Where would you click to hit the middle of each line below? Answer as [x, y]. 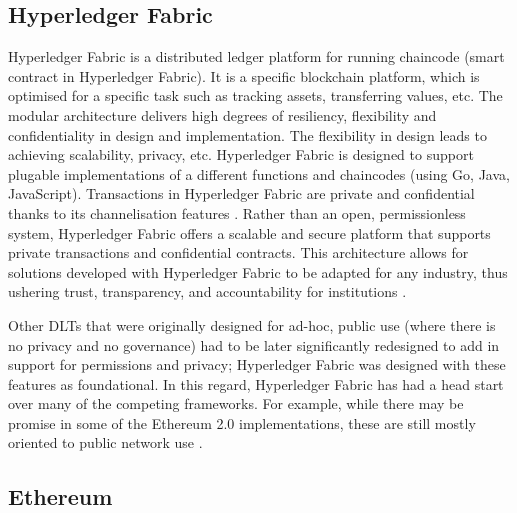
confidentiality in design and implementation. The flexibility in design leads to [247, 134]
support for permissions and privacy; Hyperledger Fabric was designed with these [257, 364]
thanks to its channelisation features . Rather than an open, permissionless [237, 212]
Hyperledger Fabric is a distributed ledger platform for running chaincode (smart [256, 56]
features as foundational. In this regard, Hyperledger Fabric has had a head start [256, 383]
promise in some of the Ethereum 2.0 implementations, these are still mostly [242, 422]
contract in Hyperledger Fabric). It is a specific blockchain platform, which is [244, 75]
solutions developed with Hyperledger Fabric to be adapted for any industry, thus [258, 271]
